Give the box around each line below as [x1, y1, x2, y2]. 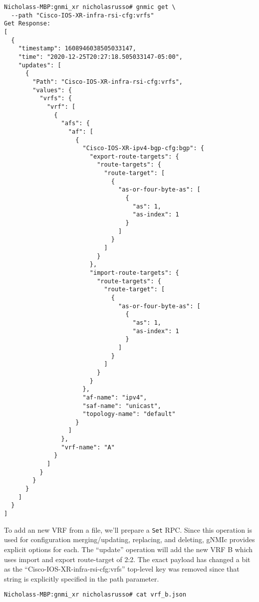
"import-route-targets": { [89, 269, 179, 276]
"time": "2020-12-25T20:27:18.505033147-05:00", [18, 53, 183, 60]
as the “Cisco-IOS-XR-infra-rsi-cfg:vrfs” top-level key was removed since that [4, 564, 240, 574]
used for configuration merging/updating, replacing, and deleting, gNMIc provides [4, 534, 255, 545]
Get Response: [4, 20, 51, 27]
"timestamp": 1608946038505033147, [18, 45, 136, 52]
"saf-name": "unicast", [82, 402, 161, 409]
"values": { [32, 86, 72, 94]
